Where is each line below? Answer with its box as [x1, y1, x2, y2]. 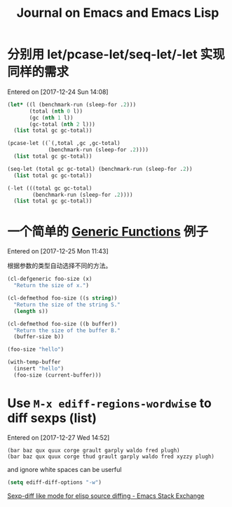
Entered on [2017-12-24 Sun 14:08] [7, 88, 109, 96]
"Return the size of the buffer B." [13, 327, 121, 334]
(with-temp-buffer [7, 359, 61, 366]
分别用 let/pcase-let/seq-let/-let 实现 [7, 47, 226, 62]
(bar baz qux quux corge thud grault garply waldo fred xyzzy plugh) [7, 453, 215, 460]
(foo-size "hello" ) [7, 346, 64, 353]
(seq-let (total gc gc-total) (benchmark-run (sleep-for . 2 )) [7, 165, 193, 172]
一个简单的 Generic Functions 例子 [7, 223, 209, 239]
